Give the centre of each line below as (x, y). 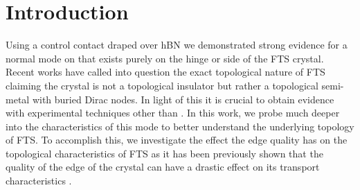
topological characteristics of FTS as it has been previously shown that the (164, 153)
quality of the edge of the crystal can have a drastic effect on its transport (163, 167)
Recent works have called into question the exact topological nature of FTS (165, 72)
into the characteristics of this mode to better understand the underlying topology (180, 126)
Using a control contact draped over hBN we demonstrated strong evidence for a (177, 45)
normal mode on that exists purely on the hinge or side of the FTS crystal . (165, 58)
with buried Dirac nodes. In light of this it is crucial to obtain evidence (183, 99)
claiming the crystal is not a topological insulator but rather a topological (162, 85)
